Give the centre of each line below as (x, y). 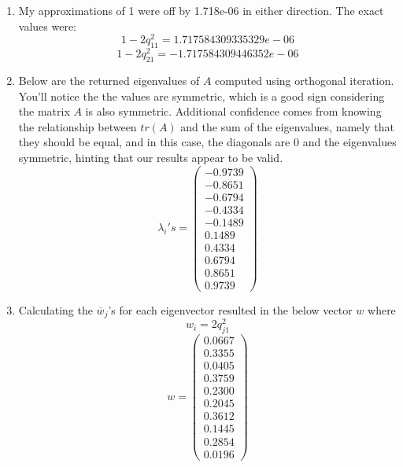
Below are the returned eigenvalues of (109, 80)
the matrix (44, 111)
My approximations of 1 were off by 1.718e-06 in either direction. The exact (201, 10)
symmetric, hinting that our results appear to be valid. (151, 157)
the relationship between (78, 126)
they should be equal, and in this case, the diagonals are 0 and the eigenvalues (207, 142)
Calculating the (55, 309)
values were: (48, 26)
